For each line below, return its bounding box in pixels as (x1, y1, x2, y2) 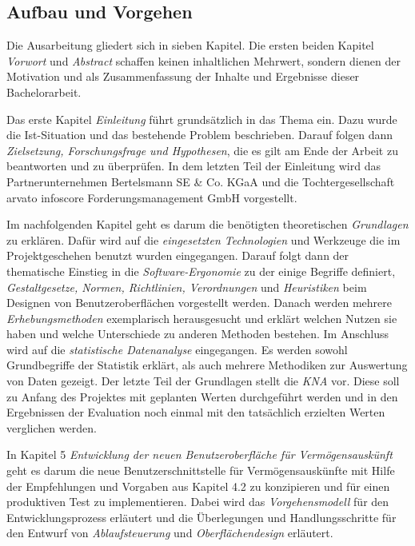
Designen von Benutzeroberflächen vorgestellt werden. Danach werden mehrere (6, 294, 393, 311)
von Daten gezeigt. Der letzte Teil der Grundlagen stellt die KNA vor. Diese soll (6, 373, 400, 389)
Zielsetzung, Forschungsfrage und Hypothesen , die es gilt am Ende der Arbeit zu (6, 141, 398, 158)
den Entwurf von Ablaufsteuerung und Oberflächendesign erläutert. (6, 524, 333, 541)
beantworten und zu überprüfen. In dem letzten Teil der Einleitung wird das (6, 157, 381, 174)
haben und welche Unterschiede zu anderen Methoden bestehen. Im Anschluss (6, 325, 389, 342)
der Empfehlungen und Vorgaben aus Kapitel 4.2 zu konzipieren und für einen (6, 477, 390, 494)
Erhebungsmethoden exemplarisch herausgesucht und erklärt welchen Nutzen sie (6, 309, 397, 326)
